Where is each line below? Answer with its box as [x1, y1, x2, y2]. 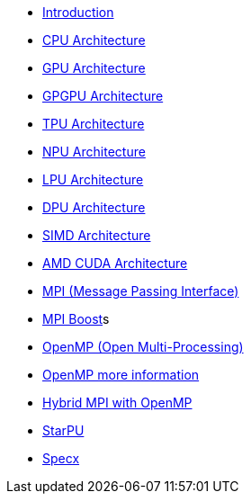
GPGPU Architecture [42, 88, 164, 103]
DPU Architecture [42, 200, 146, 215]
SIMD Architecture [42, 228, 151, 243]
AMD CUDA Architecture [42, 255, 188, 271]
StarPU [42, 423, 85, 438]
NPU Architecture [42, 144, 146, 159]
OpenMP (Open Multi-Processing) [42, 339, 244, 354]
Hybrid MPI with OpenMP [42, 395, 193, 410]
